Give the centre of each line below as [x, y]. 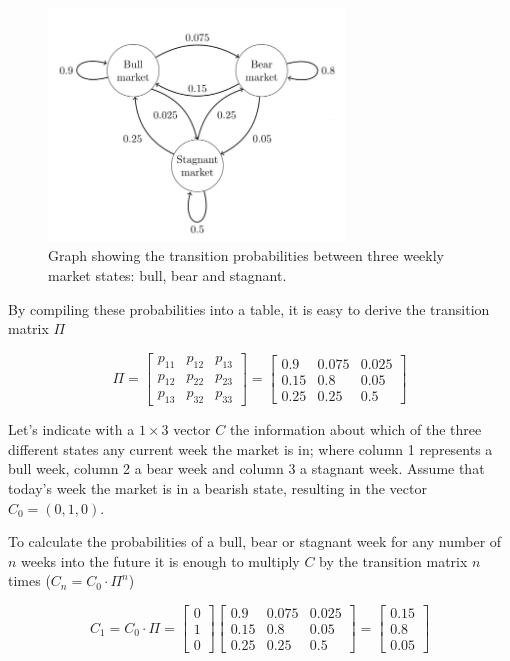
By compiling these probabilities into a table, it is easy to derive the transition [249, 308]
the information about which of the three [355, 429]
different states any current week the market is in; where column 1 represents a [250, 448]
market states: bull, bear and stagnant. [167, 275]
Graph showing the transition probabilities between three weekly [246, 255]
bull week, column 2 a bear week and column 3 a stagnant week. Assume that [246, 468]
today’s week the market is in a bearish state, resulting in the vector [217, 488]
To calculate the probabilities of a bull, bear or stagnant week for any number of [255, 541]
